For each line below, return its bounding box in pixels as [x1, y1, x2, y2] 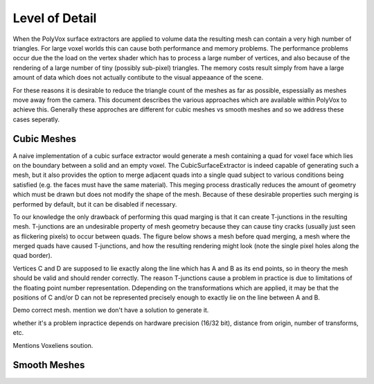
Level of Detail [12, 10, 97, 26]
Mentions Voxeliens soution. [12, 341, 93, 349]
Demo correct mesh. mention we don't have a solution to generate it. [12, 306, 209, 315]
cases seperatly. [12, 115, 60, 123]
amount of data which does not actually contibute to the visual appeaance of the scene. [12, 73, 263, 82]
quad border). [12, 252, 53, 260]
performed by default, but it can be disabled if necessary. [12, 200, 177, 208]
